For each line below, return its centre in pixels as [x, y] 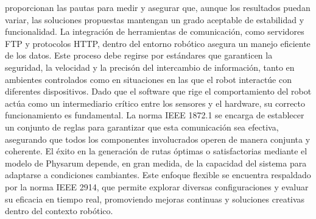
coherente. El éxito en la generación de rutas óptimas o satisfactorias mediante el [156, 151]
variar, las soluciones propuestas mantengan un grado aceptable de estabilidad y [155, 19]
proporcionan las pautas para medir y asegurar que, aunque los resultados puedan [158, 7]
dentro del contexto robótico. [59, 211]
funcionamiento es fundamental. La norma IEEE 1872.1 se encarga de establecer [155, 115]
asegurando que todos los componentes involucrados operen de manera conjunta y [158, 139]
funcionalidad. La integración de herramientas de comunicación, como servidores [155, 31]
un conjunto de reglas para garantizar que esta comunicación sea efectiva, [142, 127]
